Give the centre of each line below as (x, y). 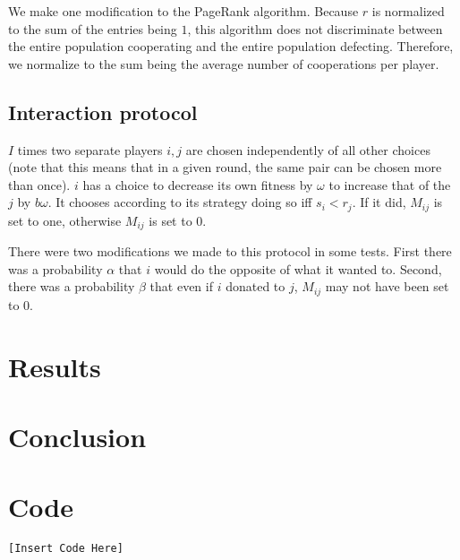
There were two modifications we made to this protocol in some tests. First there (230, 251)
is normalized (408, 11)
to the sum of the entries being (93, 28)
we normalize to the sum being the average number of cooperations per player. (224, 63)
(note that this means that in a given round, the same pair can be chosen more (225, 167)
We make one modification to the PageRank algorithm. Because (183, 11)
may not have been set (387, 286)
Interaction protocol (103, 112)
